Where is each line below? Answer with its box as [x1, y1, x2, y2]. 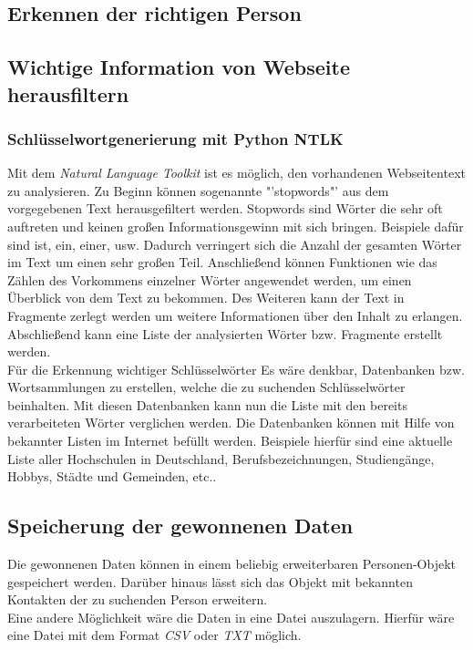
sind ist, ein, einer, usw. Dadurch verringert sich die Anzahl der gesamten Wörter [7, 234, 462, 253]
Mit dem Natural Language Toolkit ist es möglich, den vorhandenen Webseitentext [7, 163, 466, 182]
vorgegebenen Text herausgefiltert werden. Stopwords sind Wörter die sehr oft [7, 199, 443, 218]
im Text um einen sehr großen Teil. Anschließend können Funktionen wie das [7, 253, 437, 272]
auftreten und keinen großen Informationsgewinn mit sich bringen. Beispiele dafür [7, 216, 464, 235]
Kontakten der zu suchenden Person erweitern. [7, 590, 268, 609]
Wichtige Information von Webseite [7, 53, 351, 81]
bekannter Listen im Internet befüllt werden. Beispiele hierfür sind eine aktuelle [7, 431, 453, 450]
